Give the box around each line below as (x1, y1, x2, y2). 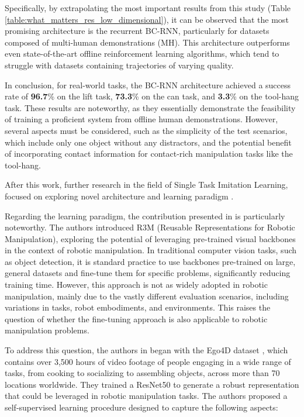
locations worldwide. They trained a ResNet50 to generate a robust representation (5, 378, 299, 390)
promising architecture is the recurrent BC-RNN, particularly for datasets (5, 25, 270, 37)
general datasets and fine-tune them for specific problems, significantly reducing (5, 267, 291, 279)
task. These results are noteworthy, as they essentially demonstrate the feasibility (5, 101, 296, 113)
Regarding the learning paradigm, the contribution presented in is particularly (5, 209, 285, 222)
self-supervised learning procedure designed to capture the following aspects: (5, 401, 278, 413)
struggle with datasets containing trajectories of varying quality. (5, 58, 234, 71)
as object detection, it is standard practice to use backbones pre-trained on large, (5, 255, 296, 267)
